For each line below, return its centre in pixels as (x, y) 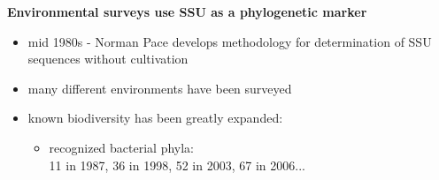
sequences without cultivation (108, 59)
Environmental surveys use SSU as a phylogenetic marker (187, 11)
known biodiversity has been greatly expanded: (155, 118)
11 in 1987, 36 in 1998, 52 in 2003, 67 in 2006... (177, 165)
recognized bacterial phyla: (122, 147)
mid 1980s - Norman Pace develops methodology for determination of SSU (230, 41)
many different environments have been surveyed (160, 88)
